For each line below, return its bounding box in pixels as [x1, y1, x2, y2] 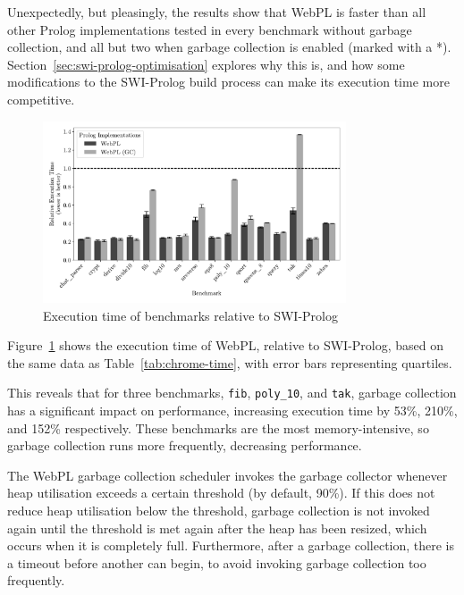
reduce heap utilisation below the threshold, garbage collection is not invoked [7, 500, 430, 519]
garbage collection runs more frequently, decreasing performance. [7, 436, 362, 455]
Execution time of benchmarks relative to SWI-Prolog [43, 306, 338, 324]
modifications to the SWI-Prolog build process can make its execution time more [7, 72, 450, 91]
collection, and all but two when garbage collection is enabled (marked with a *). [7, 38, 451, 56]
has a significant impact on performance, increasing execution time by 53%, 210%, [7, 400, 458, 419]
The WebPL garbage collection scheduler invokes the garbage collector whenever [7, 465, 448, 484]
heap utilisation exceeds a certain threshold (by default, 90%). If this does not [7, 483, 435, 502]
